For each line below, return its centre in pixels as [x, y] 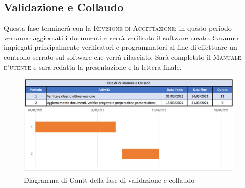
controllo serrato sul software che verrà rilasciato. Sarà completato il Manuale [122, 56]
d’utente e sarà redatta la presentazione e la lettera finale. [93, 66]
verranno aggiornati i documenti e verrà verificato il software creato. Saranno [121, 37]
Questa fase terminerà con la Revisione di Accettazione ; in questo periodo [118, 28]
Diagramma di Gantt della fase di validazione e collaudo [109, 179]
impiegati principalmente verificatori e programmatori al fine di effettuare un [121, 47]
